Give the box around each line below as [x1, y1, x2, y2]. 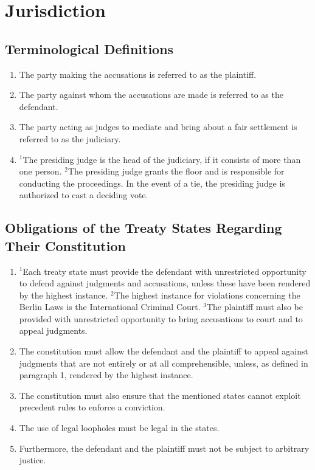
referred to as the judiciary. [19, 132, 121, 145]
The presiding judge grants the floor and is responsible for [67, 165, 285, 178]
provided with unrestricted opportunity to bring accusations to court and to [19, 312, 303, 325]
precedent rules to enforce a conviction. [19, 401, 165, 413]
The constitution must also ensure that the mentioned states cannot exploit [19, 389, 301, 401]
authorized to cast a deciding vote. [19, 188, 148, 201]
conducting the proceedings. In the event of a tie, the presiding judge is [19, 176, 285, 189]
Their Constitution [5, 236, 126, 255]
